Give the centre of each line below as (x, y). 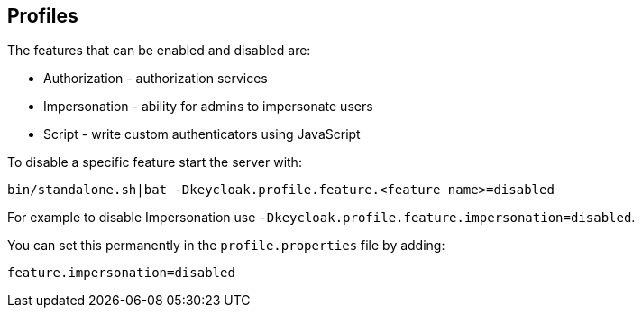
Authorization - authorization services (156, 79)
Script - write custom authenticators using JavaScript (202, 134)
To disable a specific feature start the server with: (155, 162)
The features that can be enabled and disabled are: (159, 51)
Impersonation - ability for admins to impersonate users (208, 107)
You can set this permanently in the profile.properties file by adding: (226, 246)
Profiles (43, 16)
